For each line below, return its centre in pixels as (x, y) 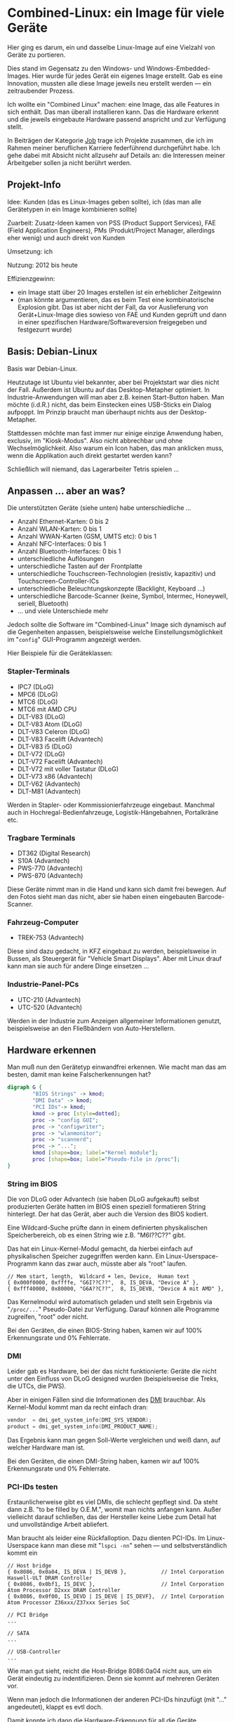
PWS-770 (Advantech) (50, 868)
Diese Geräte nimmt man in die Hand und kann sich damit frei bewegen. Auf (117, 889)
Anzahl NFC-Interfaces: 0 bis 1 (62, 544)
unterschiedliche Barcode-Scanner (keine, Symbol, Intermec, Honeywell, (123, 596)
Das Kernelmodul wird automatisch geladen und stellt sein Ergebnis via (110, 1302)
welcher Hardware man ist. (46, 1447)
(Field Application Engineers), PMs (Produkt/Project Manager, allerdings (111, 230)
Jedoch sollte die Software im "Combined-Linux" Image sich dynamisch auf (117, 625)
